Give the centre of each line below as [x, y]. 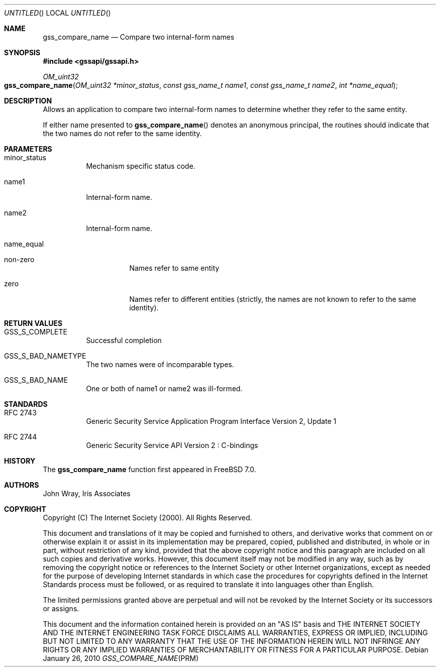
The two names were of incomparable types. [160, 364]
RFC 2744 [21, 437]
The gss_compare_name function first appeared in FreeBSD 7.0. [149, 469]
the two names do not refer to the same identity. [122, 133]
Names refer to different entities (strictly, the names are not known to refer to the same [273, 299]
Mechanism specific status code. [141, 166]
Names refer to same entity [174, 268]
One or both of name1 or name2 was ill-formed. [164, 388]
